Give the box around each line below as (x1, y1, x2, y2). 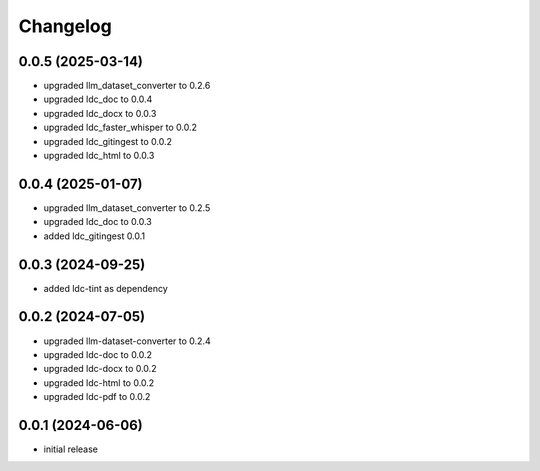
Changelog (18, 15, 112, 37)
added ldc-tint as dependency (43, 282, 169, 294)
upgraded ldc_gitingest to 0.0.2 (43, 135, 173, 147)
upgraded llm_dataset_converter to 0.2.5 (43, 201, 211, 214)
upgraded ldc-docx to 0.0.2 (43, 363, 157, 375)
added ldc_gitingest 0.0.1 (43, 230, 146, 242)
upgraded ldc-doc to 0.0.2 (43, 348, 153, 360)
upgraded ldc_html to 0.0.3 (43, 150, 155, 162)
